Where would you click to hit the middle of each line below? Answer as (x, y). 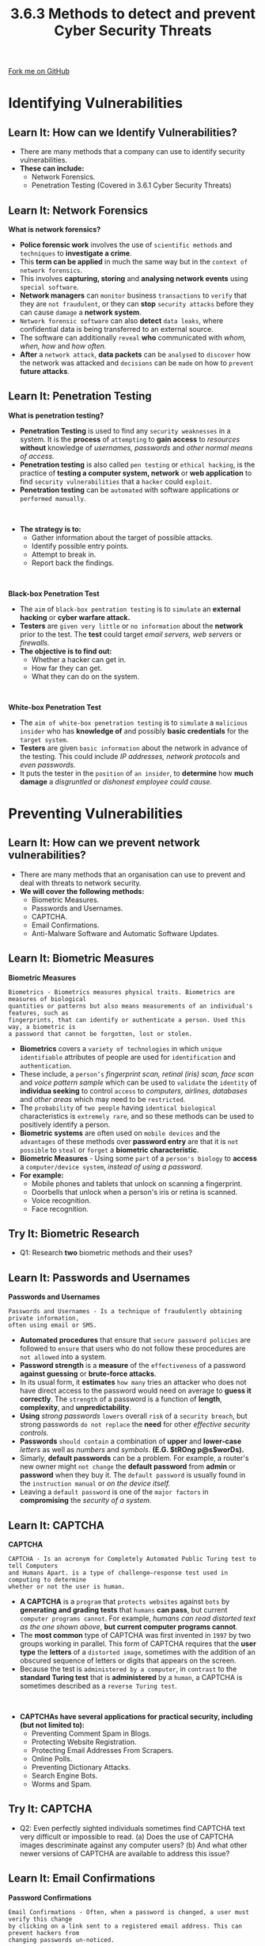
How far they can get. (67, 668)
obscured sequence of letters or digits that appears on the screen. (128, 1661)
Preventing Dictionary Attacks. (81, 1767)
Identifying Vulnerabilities (96, 103)
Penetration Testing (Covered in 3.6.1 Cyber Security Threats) (131, 185)
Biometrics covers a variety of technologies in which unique (121, 1048)
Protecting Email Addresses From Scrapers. (102, 1751)
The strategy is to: (50, 529)
